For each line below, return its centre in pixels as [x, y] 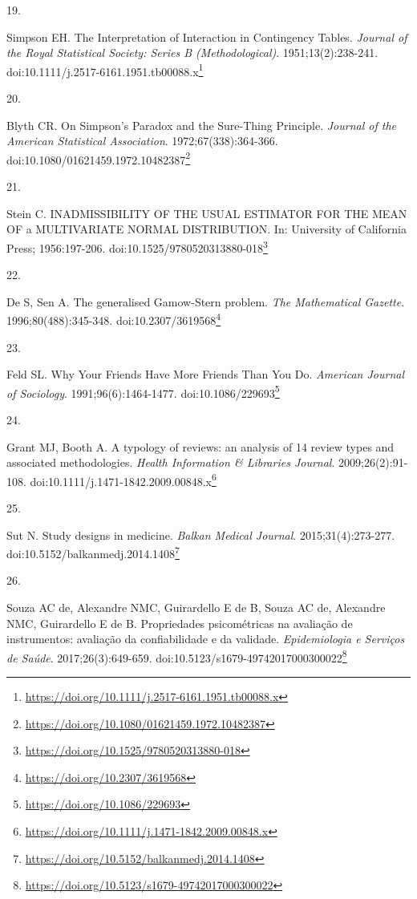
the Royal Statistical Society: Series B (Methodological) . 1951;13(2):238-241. [192, 53]
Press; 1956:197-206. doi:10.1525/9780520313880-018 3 [137, 246]
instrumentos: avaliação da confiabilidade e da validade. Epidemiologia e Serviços [206, 639]
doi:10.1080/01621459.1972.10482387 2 [99, 158]
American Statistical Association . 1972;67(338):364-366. [142, 141]
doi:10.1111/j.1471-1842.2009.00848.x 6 [123, 480]
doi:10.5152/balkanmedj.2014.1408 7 [93, 552]
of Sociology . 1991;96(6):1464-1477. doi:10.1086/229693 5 [143, 391]
